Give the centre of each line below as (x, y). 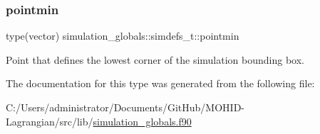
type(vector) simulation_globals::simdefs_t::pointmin (123, 36)
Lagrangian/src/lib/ (50, 121)
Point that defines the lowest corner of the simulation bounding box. (155, 59)
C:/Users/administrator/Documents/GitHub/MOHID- (125, 107)
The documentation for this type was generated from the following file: (160, 83)
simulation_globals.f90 (142, 121)
